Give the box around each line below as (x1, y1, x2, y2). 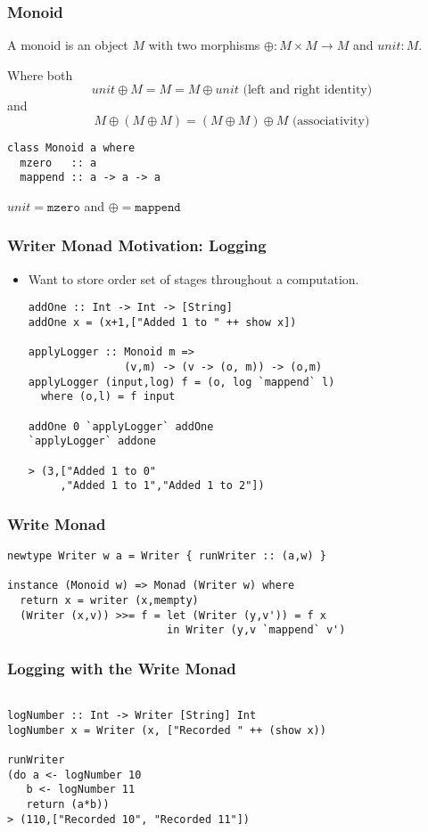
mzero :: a (20, 156, 97, 169)
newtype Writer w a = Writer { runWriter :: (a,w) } (7, 550, 326, 563)
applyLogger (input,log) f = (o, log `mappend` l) (28, 375, 335, 388)
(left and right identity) (243, 84, 373, 97)
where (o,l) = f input (41, 390, 176, 404)
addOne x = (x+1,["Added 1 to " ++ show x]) (28, 316, 297, 330)
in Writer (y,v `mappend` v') (166, 624, 346, 637)
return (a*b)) (26, 797, 110, 811)
